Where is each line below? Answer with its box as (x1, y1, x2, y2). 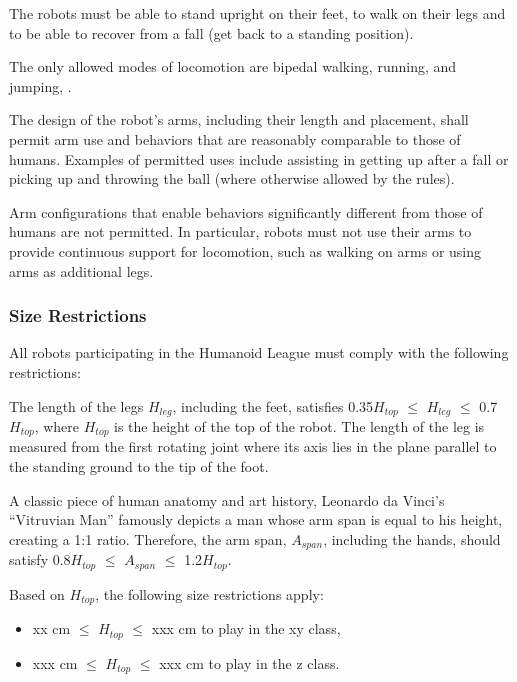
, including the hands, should (323, 528, 501, 549)
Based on (9, 583, 65, 604)
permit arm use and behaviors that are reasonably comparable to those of (9, 128, 461, 149)
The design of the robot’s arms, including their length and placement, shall (9, 109, 469, 130)
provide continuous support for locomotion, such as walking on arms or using (9, 240, 482, 261)
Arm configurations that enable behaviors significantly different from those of (9, 201, 483, 222)
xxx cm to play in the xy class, (151, 618, 341, 639)
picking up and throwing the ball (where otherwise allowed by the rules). (9, 168, 455, 189)
